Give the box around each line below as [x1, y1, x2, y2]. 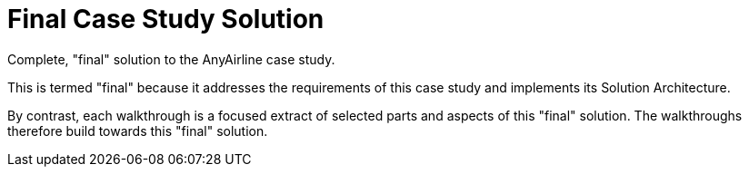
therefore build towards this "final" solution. [7, 122, 268, 139]
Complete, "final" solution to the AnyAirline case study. [7, 51, 335, 67]
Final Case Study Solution [7, 4, 325, 34]
